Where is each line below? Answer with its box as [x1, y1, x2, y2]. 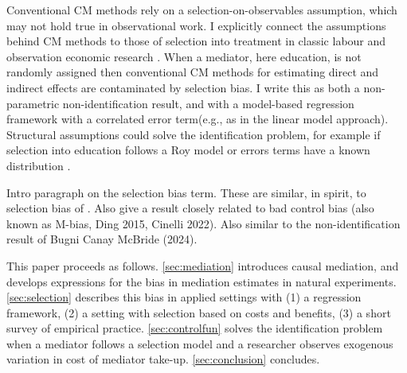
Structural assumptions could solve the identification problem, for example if [6, 126, 381, 142]
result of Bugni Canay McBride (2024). [6, 231, 198, 247]
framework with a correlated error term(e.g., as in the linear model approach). [6, 111, 389, 127]
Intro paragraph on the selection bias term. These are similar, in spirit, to [6, 184, 366, 200]
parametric [6, 95, 60, 111]
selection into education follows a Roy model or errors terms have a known [6, 142, 370, 158]
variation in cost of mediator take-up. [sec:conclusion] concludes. [6, 351, 320, 367]
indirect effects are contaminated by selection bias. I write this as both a [6, 79, 360, 95]
